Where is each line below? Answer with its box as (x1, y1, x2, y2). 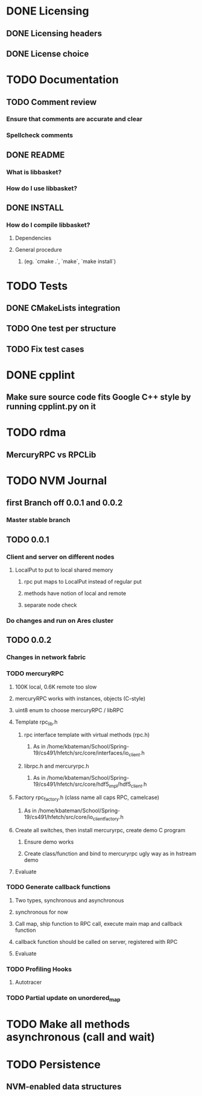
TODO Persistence (6, 1057, 101, 1071)
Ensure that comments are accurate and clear (6, 115, 143, 123)
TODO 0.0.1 (6, 534, 49, 544)
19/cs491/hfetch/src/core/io (24, 813, 93, 820)
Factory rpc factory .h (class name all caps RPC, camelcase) (14, 794, 160, 802)
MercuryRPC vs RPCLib (6, 450, 96, 460)
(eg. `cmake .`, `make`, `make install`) (24, 258, 116, 265)
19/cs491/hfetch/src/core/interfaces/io (33, 750, 129, 757)
